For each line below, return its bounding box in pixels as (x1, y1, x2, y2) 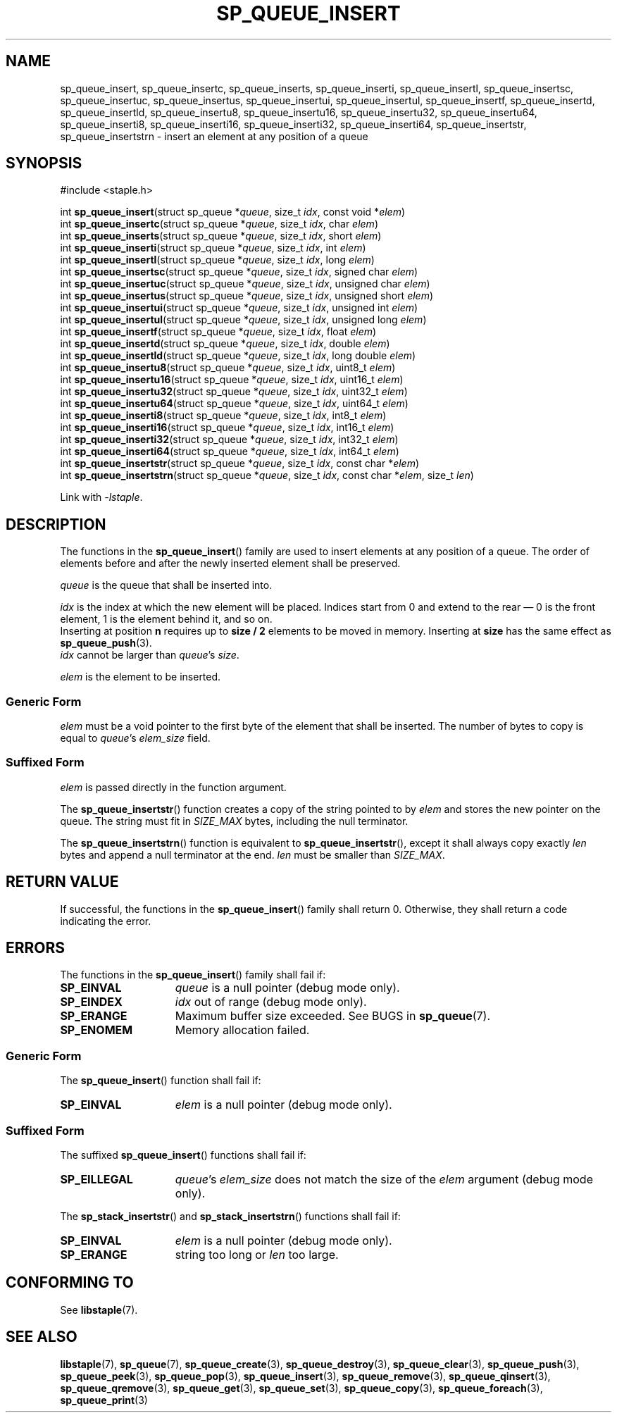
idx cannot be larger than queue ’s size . (60, 649, 239, 661)
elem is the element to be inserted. (60, 671, 221, 683)
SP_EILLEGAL (60, 1171, 133, 1186)
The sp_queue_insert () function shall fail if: (60, 1074, 261, 1087)
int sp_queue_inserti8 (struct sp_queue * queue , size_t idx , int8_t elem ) (60, 409, 387, 422)
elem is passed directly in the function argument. (60, 780, 287, 793)
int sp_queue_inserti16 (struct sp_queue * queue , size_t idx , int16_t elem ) (60, 421, 394, 434)
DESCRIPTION (6, 515, 106, 533)
